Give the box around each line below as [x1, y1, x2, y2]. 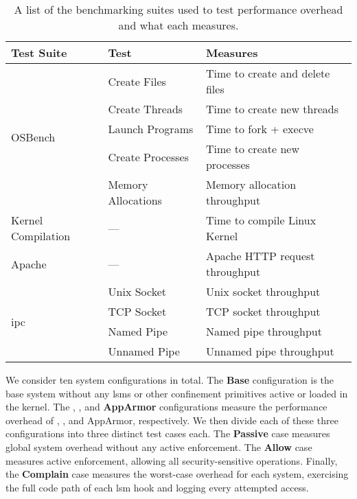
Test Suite [11, 45, 67, 60]
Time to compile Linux [205, 212, 316, 228]
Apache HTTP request [205, 248, 315, 264]
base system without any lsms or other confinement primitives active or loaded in [5, 386, 348, 400]
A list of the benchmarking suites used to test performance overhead [14, 1, 343, 17]
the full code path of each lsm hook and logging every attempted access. [5, 480, 309, 494]
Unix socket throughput [205, 283, 321, 299]
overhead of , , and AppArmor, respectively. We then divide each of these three [5, 413, 338, 427]
